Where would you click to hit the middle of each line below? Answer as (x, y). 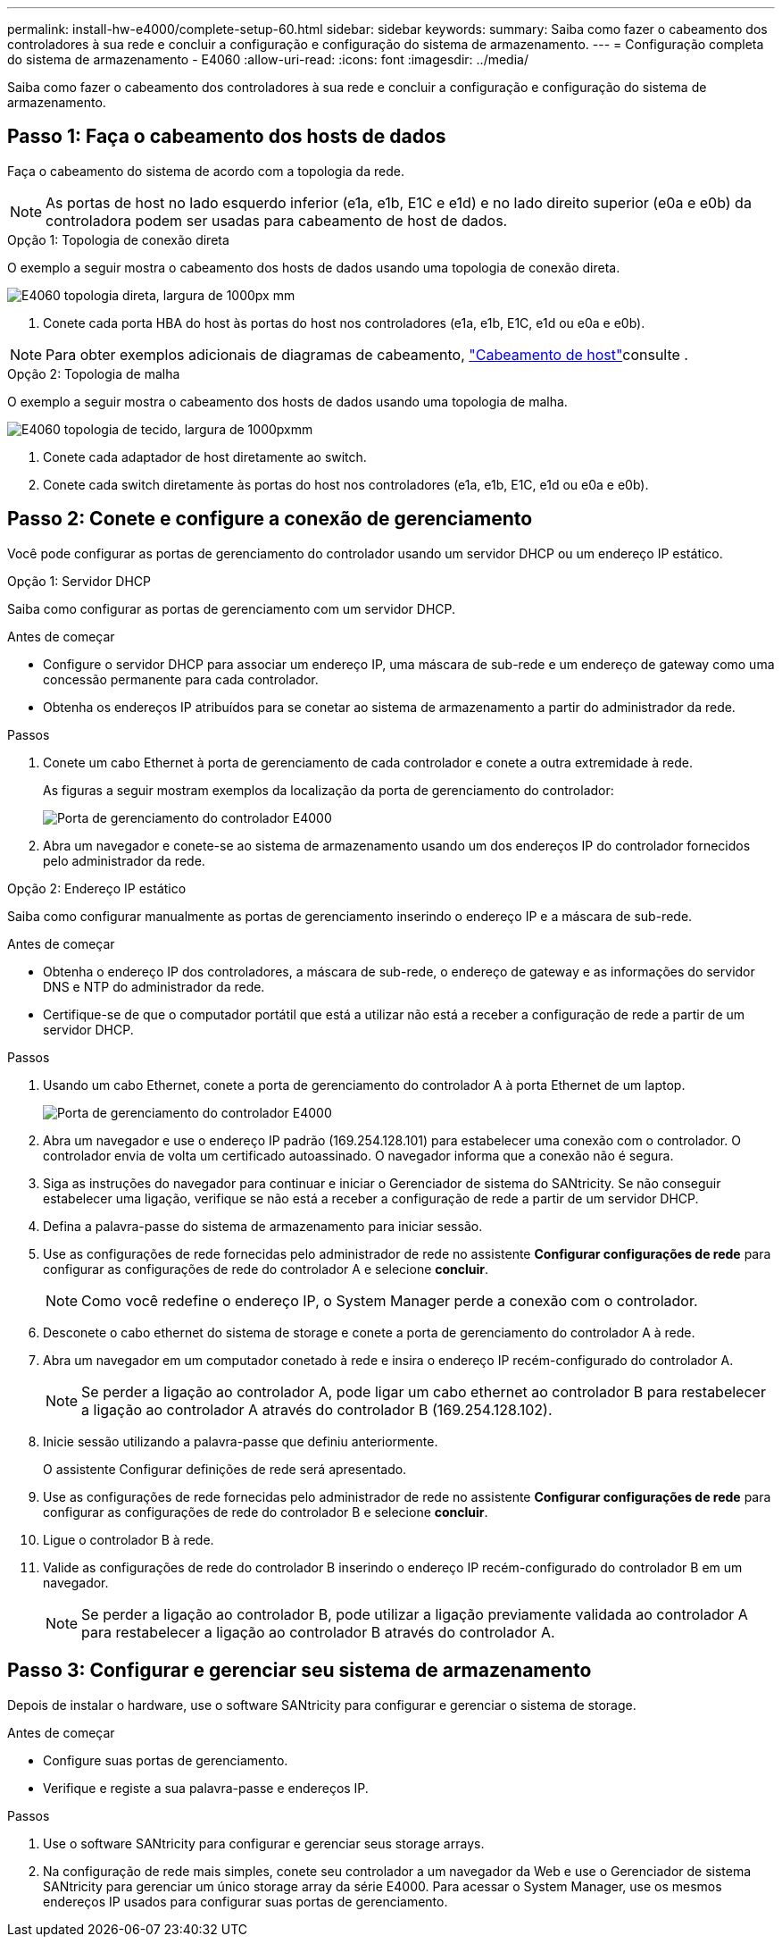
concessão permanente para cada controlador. (181, 679)
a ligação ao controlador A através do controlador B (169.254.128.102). (317, 1409)
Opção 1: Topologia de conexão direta (118, 239)
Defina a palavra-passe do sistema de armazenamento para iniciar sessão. (263, 1226)
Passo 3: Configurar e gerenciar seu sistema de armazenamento (299, 1671)
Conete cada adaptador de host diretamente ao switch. (205, 457)
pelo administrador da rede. (124, 860)
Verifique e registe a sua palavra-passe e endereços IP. (206, 1788)
